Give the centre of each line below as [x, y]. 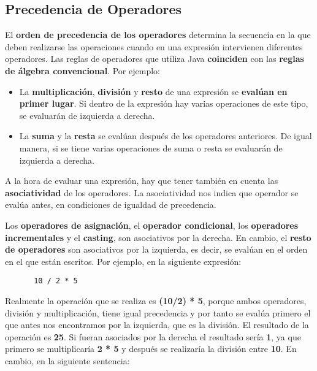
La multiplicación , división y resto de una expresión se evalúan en [153, 91]
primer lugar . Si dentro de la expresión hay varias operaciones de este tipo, [164, 103]
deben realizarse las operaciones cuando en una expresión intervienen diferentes [154, 46]
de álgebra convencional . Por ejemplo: [82, 70]
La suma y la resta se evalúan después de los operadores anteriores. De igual [166, 136]
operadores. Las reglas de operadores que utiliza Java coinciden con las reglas [155, 59]
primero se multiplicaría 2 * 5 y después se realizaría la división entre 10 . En [151, 349]
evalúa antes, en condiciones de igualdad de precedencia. [111, 205]
